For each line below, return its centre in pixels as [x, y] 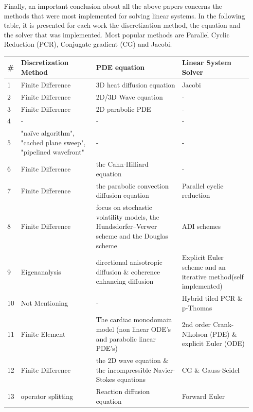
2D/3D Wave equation [129, 96]
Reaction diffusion [123, 391]
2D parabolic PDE [124, 109]
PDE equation [120, 67]
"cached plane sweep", [53, 142]
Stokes [106, 379]
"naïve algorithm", [48, 133]
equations [132, 379]
